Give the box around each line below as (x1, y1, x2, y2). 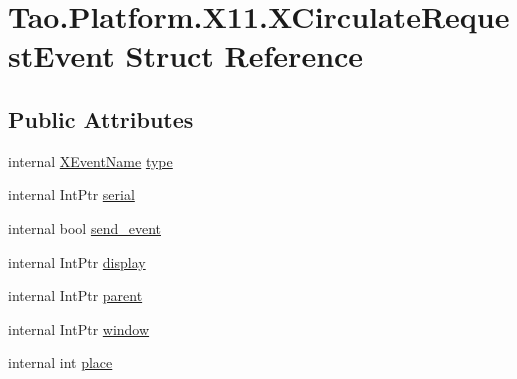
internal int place (8, 352, 113, 373)
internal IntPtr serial (8, 184, 135, 205)
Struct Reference (125, 35, 364, 76)
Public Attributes (8, 103, 194, 134)
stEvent (8, 35, 115, 76)
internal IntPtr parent (8, 285, 143, 306)
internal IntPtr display (8, 251, 146, 272)
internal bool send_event (8, 217, 161, 238)
